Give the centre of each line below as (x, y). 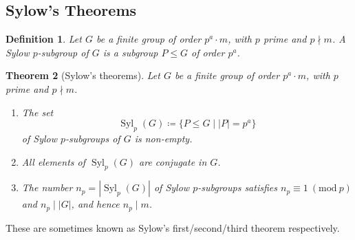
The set (37, 112)
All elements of (53, 161)
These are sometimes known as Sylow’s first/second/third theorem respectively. (173, 227)
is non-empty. (163, 138)
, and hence (95, 204)
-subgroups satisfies (237, 187)
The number (47, 187)
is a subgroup (130, 52)
